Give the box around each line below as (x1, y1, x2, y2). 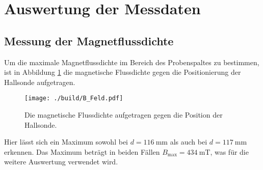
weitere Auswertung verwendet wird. (4, 156, 118, 167)
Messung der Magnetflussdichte (4, 33, 174, 48)
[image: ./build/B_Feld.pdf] (24, 95, 123, 102)
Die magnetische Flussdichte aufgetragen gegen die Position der (24, 109, 223, 120)
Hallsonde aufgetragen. (4, 76, 75, 87)
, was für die (210, 146, 249, 157)
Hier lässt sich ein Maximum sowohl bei (4, 136, 128, 147)
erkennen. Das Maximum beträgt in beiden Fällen (4, 146, 160, 157)
